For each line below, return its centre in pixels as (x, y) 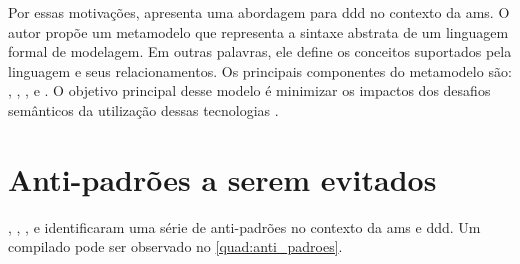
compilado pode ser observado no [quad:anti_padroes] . (175, 246)
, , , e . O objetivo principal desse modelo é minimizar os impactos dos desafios (249, 90)
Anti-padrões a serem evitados (222, 178)
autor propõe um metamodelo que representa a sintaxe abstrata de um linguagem (258, 31)
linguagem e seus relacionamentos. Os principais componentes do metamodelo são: (260, 70)
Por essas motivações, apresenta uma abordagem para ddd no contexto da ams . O (259, 12)
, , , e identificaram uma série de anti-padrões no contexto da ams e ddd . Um (244, 226)
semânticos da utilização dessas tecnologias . (143, 109)
